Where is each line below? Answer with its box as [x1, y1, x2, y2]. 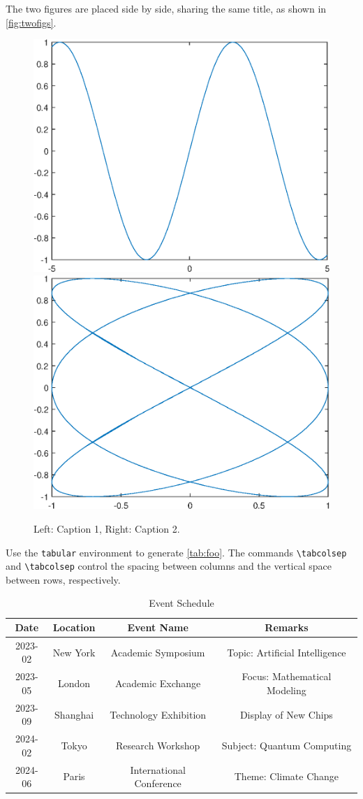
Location [52, 620, 96, 635]
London [58, 676, 91, 691]
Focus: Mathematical [242, 669, 332, 684]
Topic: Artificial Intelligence [227, 645, 346, 659]
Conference [134, 776, 181, 791]
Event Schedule [149, 596, 214, 610]
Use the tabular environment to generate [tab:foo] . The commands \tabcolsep [6, 545, 347, 559]
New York [52, 645, 96, 659]
